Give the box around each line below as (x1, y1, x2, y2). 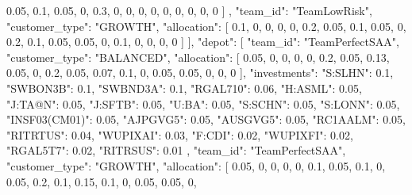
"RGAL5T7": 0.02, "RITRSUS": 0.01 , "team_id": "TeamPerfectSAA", (6, 142, 346, 159)
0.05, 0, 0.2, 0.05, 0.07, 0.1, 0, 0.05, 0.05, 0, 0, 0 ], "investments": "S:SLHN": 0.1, (6, 64, 394, 81)
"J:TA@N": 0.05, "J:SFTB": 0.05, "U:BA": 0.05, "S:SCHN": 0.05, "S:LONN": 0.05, (6, 95, 400, 112)
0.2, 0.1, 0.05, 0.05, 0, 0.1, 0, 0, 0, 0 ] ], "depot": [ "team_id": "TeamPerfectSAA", (6, 33, 399, 50)
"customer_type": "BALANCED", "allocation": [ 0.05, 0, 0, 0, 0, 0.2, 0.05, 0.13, (6, 48, 390, 65)
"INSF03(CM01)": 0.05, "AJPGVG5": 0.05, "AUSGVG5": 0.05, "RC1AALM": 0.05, (6, 111, 406, 128)
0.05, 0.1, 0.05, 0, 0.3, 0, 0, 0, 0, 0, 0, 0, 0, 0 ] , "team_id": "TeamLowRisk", (6, 2, 372, 18)
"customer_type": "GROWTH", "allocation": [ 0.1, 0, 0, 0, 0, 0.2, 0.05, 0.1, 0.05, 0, (6, 17, 406, 34)
